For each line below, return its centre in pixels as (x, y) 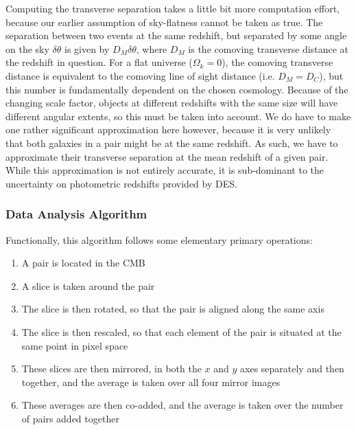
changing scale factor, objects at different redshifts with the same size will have (172, 103)
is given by (87, 48)
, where (152, 48)
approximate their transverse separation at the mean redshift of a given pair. (167, 156)
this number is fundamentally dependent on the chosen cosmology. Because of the (177, 89)
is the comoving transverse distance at (269, 48)
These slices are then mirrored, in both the (111, 369)
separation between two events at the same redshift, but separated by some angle (176, 35)
